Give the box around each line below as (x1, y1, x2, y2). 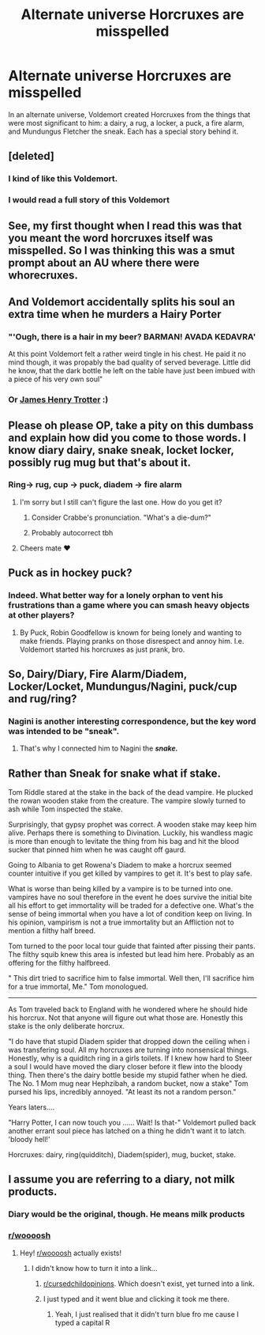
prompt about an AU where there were (8, 255, 200, 270)
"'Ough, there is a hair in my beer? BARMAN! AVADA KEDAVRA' (8, 331, 256, 342)
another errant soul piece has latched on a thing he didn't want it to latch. (8, 1126, 247, 1136)
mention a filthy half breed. (8, 926, 96, 936)
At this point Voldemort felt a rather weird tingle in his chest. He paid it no (8, 350, 247, 359)
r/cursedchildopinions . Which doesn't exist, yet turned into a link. (43, 1279, 255, 1288)
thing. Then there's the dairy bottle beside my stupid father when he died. (8, 1070, 248, 1080)
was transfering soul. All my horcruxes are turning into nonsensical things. (8, 1046, 249, 1055)
